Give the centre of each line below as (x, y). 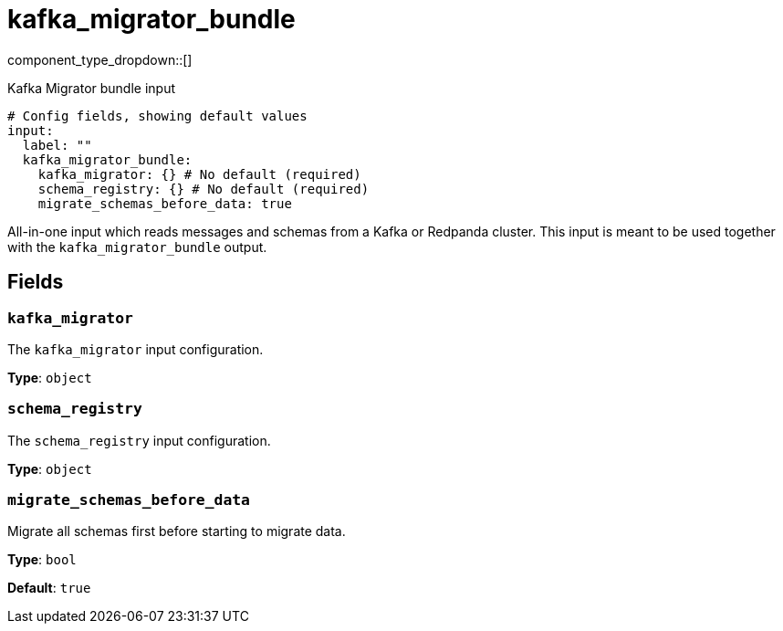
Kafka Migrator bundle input (92, 88)
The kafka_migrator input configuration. (136, 349)
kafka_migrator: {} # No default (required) (199, 174)
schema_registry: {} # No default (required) (204, 189)
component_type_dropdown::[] (100, 59)
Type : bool (42, 560)
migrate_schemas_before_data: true (165, 203)
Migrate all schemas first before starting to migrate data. (177, 531)
